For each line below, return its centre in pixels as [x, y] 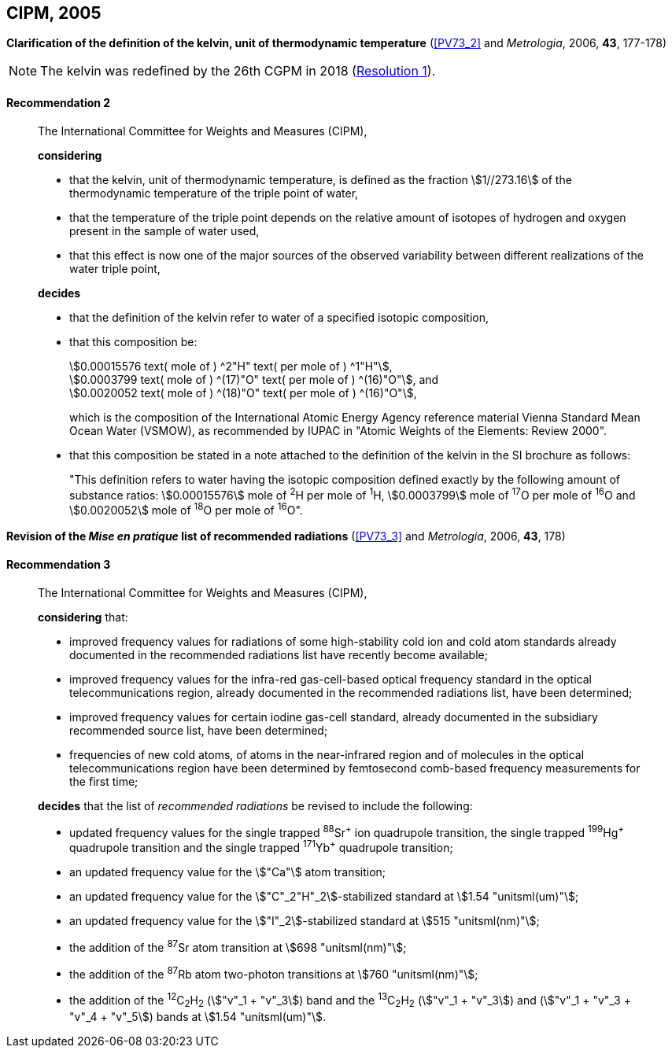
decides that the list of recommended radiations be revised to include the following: [255, 805]
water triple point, [115, 268]
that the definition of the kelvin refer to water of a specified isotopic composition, [279, 317]
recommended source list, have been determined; [199, 730]
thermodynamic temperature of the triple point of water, [214, 193]
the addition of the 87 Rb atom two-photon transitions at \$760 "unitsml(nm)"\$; [274, 973]
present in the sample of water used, [164, 230]
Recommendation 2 [59, 103]
